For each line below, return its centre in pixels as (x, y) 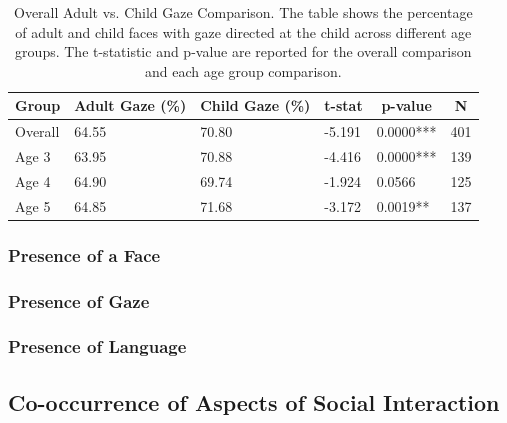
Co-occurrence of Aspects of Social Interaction (254, 401)
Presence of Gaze (79, 300)
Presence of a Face (84, 254)
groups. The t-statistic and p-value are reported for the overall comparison (243, 51)
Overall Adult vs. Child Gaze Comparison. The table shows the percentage (243, 12)
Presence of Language (97, 346)
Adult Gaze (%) (130, 105)
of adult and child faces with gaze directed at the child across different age (243, 31)
